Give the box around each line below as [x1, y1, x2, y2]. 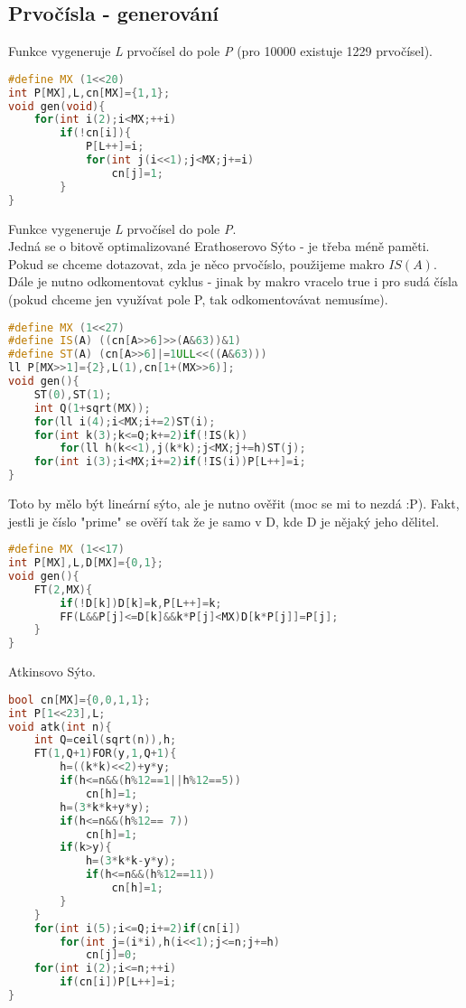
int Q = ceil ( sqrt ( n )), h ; [33, 733, 177, 747]
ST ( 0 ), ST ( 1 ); [33, 387, 112, 401]
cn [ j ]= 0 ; [85, 948, 138, 962]
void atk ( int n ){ [8, 720, 112, 733]
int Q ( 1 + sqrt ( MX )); [33, 401, 151, 415]
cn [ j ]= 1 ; [111, 166, 163, 180]
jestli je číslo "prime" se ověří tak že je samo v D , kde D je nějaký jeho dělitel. [8, 511, 440, 530]
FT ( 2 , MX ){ [33, 583, 93, 596]
